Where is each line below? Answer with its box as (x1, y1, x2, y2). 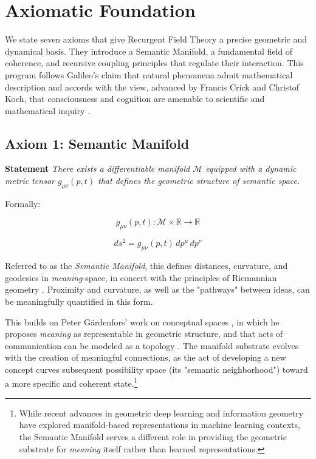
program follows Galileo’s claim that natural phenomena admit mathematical (5, 68, 293, 81)
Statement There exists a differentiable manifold (5, 162, 190, 175)
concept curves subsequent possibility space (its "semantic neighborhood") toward (5, 362, 308, 375)
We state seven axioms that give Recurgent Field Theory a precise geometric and (5, 33, 307, 46)
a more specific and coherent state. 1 (5, 375, 138, 390)
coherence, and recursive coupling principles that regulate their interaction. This (5, 56, 304, 69)
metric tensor (5, 174, 55, 187)
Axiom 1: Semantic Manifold (5, 134, 190, 152)
